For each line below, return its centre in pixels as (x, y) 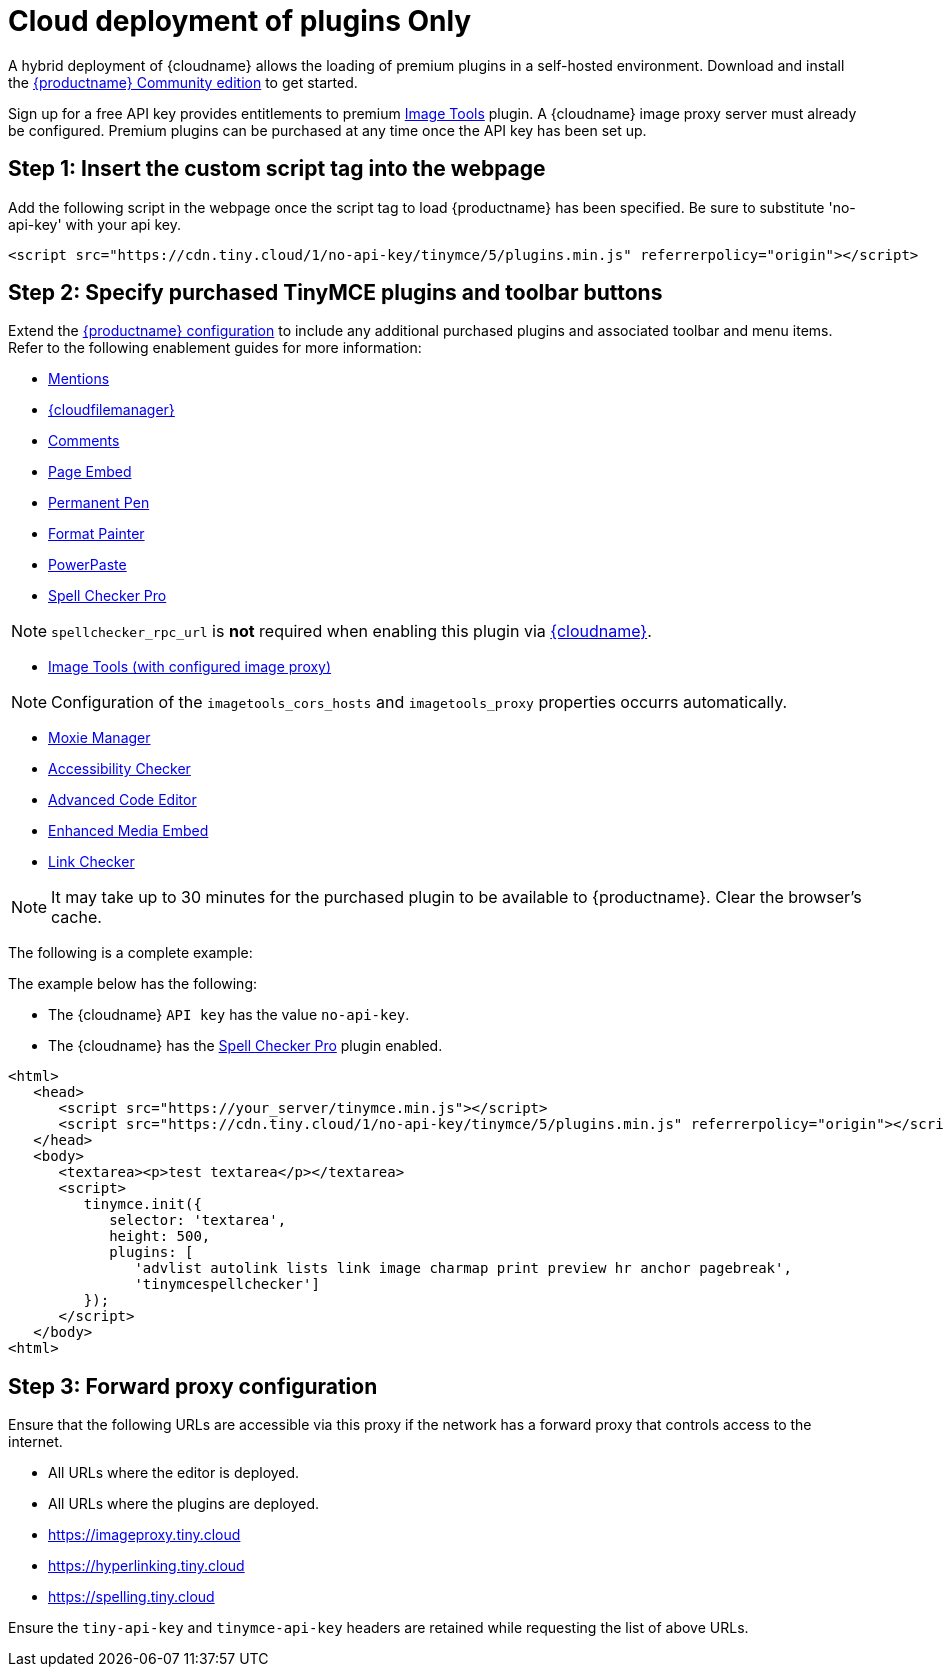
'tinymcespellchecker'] (227, 1284)
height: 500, (160, 1236)
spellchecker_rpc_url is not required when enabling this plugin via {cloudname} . (351, 631)
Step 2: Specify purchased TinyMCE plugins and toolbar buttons (335, 293)
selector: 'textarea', (198, 1220)
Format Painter (96, 534)
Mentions (79, 379)
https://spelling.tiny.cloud (131, 1597)
